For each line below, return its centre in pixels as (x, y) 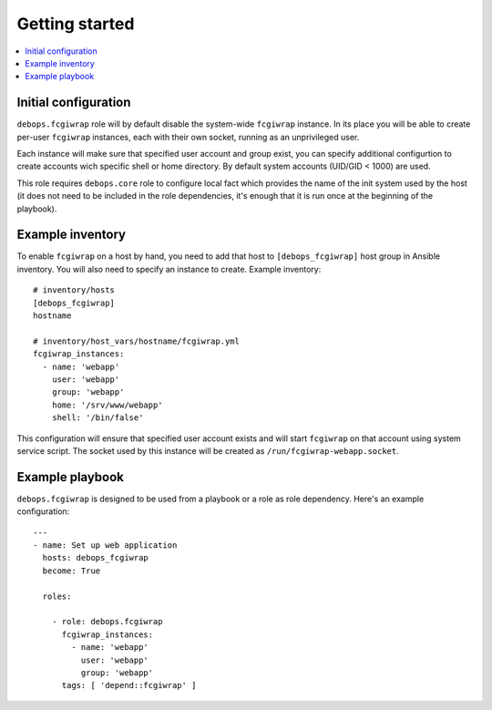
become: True (72, 571)
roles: (57, 596)
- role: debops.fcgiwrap (107, 622)
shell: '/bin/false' (97, 418)
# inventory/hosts (74, 290)
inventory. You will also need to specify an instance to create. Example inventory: (169, 269)
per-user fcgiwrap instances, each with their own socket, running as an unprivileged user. (188, 137)
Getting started (76, 24)
